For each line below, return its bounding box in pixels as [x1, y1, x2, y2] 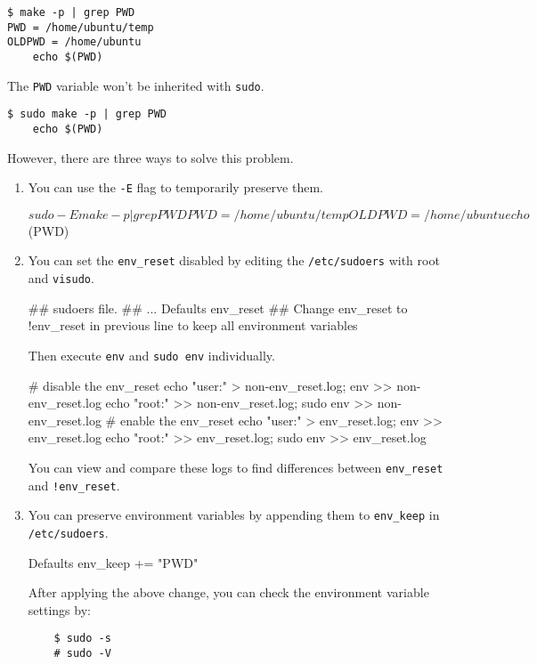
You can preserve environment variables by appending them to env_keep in [28, 506, 440, 524]
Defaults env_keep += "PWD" [28, 553, 199, 571]
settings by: [28, 600, 91, 619]
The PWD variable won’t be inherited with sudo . [7, 76, 264, 94]
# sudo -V [53, 647, 111, 660]
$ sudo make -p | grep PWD [7, 108, 167, 121]
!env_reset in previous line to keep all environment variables [28, 316, 358, 335]
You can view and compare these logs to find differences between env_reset [28, 458, 443, 476]
